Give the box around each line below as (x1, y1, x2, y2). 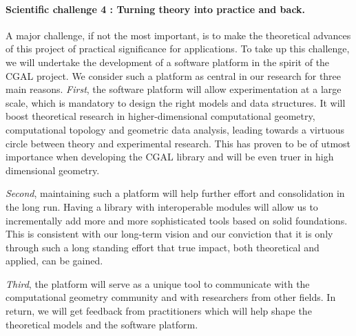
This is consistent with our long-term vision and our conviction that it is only (6, 227, 333, 241)
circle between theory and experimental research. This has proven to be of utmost (6, 136, 351, 150)
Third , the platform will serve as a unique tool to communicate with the (6, 276, 310, 291)
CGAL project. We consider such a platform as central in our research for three (6, 68, 342, 83)
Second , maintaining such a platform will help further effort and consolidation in (6, 186, 345, 200)
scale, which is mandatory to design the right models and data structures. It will (6, 95, 346, 109)
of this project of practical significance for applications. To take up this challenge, (6, 41, 350, 56)
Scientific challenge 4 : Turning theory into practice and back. (6, 1, 306, 16)
